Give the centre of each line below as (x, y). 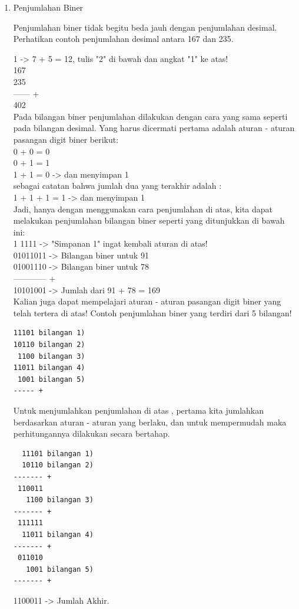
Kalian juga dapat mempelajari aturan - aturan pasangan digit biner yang (147, 301)
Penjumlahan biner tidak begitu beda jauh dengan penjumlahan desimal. (145, 27)
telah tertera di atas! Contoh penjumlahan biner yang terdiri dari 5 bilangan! (152, 312)
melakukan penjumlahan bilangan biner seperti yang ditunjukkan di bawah (149, 220)
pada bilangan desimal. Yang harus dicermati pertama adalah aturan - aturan (154, 128)
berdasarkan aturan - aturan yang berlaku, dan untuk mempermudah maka (150, 422)
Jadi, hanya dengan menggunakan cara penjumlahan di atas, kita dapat (143, 209)
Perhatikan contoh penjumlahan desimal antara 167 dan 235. (123, 39)
